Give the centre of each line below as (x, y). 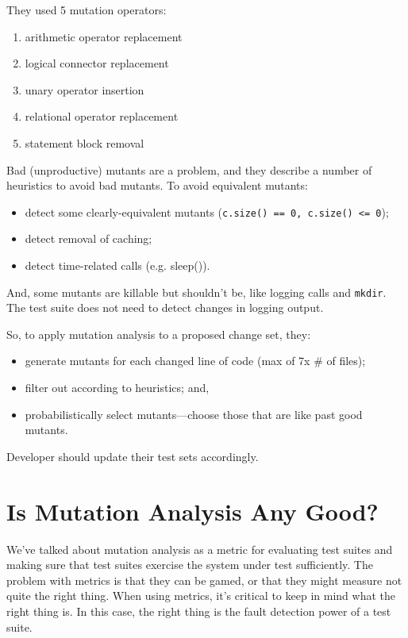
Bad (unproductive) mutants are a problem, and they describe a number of (189, 169)
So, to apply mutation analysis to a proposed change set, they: (159, 334)
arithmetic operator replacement (104, 36)
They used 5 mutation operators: (87, 10)
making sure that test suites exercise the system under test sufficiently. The (190, 565)
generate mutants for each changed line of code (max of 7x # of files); (195, 361)
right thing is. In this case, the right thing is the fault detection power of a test (199, 611)
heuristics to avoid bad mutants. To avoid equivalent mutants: (157, 185)
